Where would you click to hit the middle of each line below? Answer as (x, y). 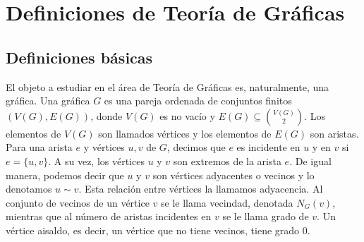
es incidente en (268, 147)
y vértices (104, 147)
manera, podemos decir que (65, 175)
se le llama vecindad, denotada (227, 202)
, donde (107, 115)
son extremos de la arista (227, 161)
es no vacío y (187, 115)
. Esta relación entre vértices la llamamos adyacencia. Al (201, 189)
